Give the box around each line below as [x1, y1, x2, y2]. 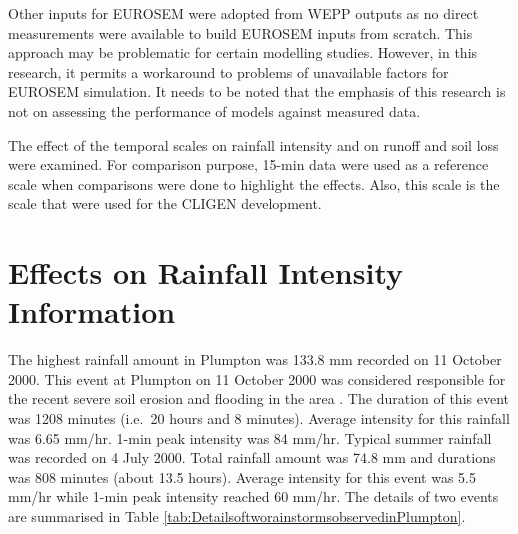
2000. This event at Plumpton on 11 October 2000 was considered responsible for [8, 368, 506, 389]
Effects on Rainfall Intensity [8, 252, 404, 293]
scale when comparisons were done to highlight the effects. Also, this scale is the [8, 173, 500, 194]
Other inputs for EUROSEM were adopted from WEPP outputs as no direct [8, 3, 479, 23]
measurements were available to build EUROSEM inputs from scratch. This [8, 22, 473, 43]
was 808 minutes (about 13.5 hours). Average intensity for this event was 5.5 [8, 466, 476, 487]
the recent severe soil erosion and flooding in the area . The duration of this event [8, 388, 509, 409]
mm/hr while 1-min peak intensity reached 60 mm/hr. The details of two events [8, 486, 499, 507]
